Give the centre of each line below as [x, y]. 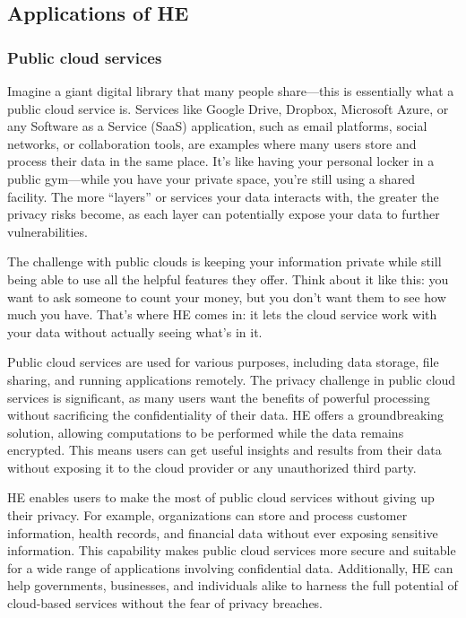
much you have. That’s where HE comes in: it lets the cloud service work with [222, 314]
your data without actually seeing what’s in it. [135, 331]
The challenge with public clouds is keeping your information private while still [224, 261]
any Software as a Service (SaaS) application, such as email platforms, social [217, 126]
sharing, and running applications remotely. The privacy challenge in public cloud [232, 379]
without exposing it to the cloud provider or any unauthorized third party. [212, 467]
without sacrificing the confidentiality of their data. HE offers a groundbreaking [226, 415]
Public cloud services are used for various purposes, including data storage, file [223, 362]
